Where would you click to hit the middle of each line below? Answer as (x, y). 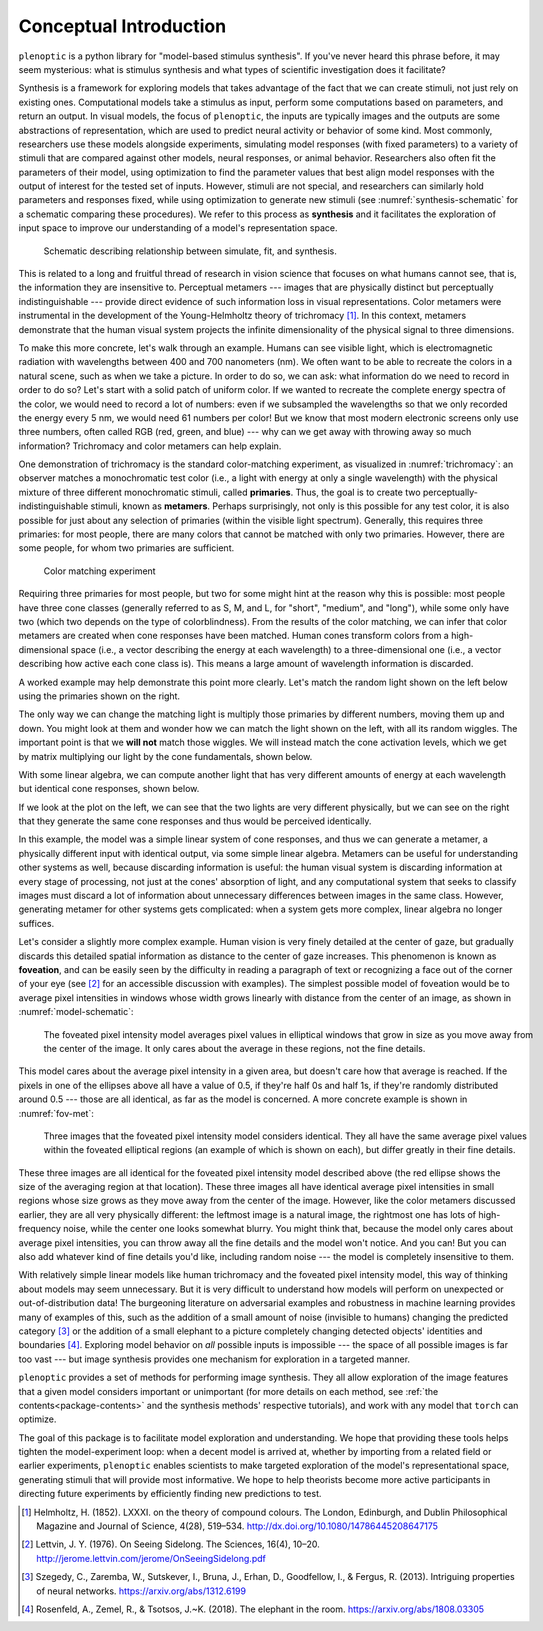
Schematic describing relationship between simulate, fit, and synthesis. (190, 251)
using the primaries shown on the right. (99, 696)
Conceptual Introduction (122, 26)
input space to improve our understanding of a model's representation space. (178, 228)
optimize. (37, 1419)
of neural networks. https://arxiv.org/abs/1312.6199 (141, 1591)
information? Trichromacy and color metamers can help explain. (150, 446)
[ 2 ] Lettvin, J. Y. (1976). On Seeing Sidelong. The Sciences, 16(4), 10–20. (170, 1544)
